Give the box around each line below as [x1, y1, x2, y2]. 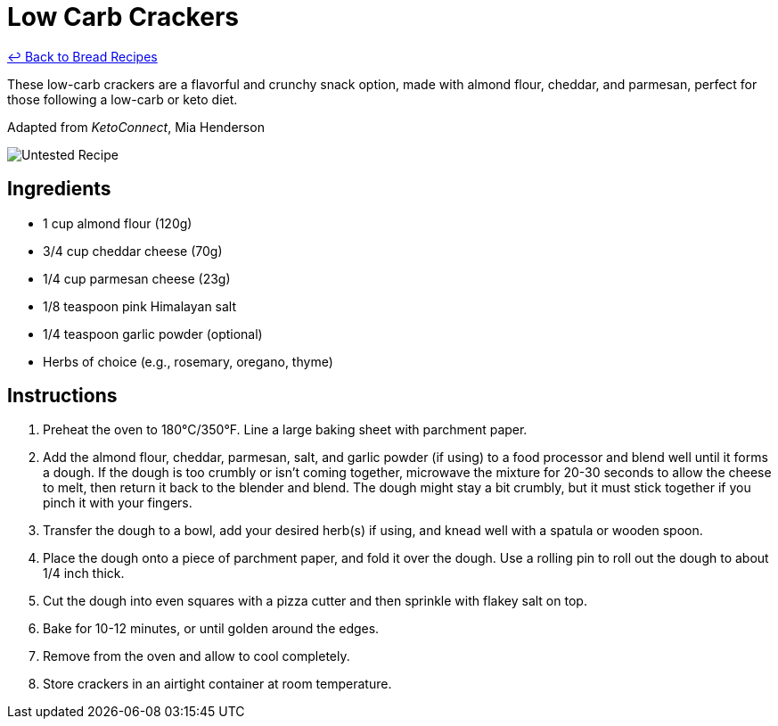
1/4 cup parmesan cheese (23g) [43, 270, 231, 286]
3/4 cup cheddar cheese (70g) [43, 243, 223, 259]
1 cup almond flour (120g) [43, 215, 192, 231]
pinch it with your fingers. [43, 495, 192, 511]
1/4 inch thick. [43, 565, 125, 582]
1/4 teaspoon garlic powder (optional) [43, 326, 263, 342]
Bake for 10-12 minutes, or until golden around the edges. [43, 621, 380, 637]
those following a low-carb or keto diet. [7, 91, 238, 107]
